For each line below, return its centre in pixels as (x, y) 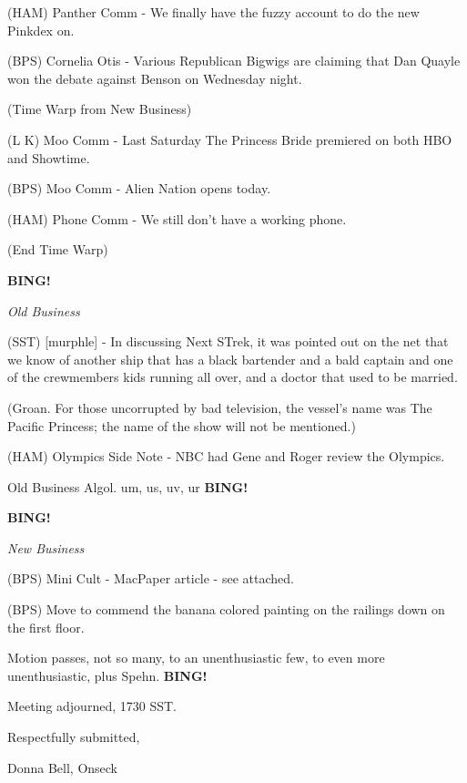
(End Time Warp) (58, 249)
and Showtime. (49, 157)
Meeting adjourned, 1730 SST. (92, 706)
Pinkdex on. (41, 30)
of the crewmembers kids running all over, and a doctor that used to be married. (233, 377)
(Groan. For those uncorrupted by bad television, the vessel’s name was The (220, 407)
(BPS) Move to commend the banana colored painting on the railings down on (226, 609)
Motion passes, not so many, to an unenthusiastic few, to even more (196, 658)
